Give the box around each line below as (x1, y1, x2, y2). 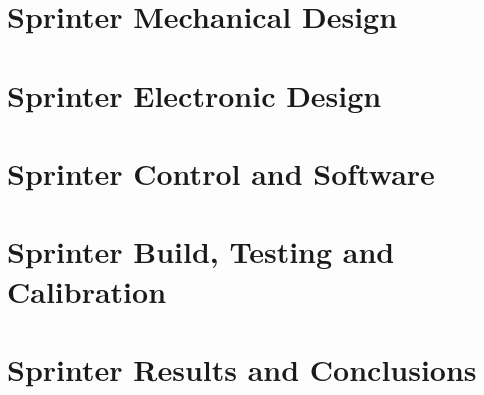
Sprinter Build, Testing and (7, 231, 395, 272)
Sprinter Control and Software (7, 152, 435, 193)
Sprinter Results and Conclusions (7, 348, 477, 389)
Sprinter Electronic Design (7, 74, 382, 115)
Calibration (7, 270, 167, 311)
